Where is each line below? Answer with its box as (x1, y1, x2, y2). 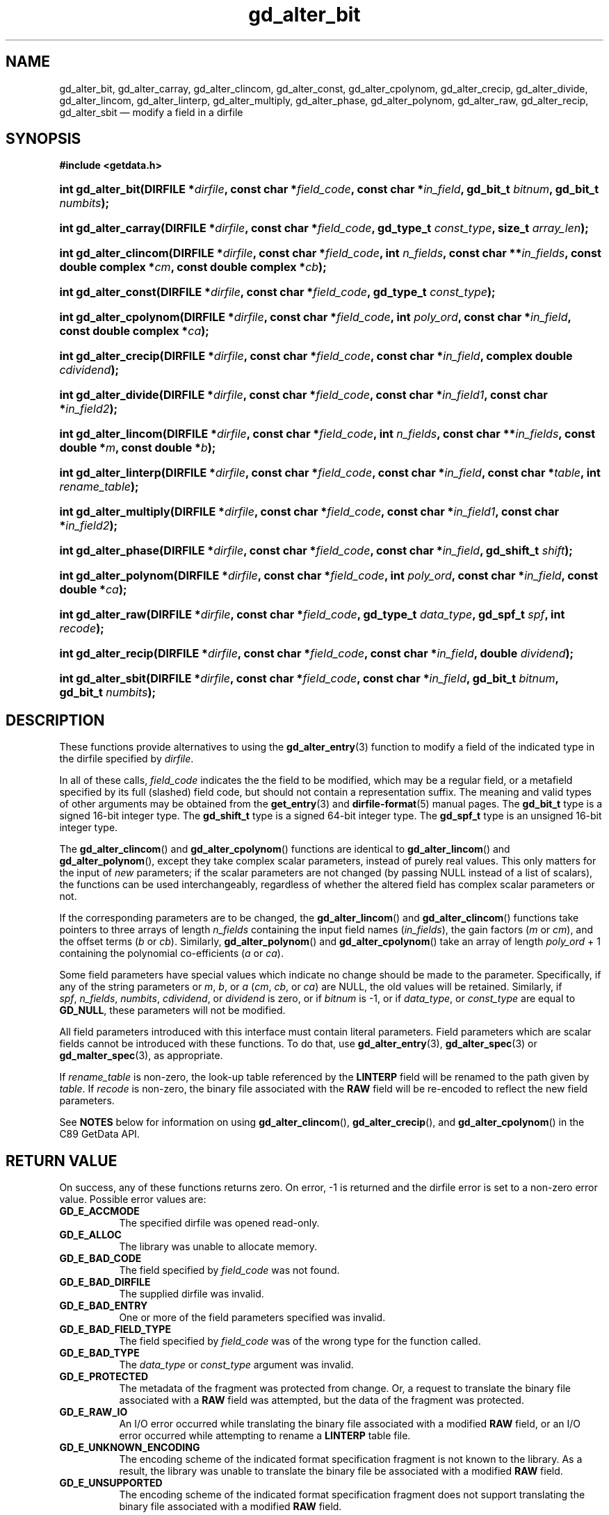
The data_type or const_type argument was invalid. (119, 1359, 354, 1371)
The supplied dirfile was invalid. (119, 1288, 264, 1300)
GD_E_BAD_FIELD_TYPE (59, 1323, 171, 1336)
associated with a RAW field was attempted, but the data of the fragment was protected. (119, 1394, 524, 1407)
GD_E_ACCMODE (59, 1205, 140, 1218)
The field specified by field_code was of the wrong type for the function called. (119, 1335, 481, 1348)
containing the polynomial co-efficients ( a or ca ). (59, 947, 284, 960)
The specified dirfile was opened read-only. (119, 1217, 320, 1229)
